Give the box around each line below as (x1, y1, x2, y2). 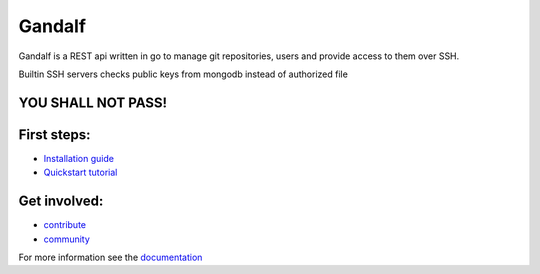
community (43, 233, 90, 245)
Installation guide (43, 152, 115, 164)
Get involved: (18, 193, 104, 210)
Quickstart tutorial (43, 166, 118, 179)
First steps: (18, 126, 91, 143)
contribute (43, 219, 87, 231)
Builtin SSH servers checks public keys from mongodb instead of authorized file (18, 68, 349, 80)
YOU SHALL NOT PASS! (18, 94, 168, 111)
